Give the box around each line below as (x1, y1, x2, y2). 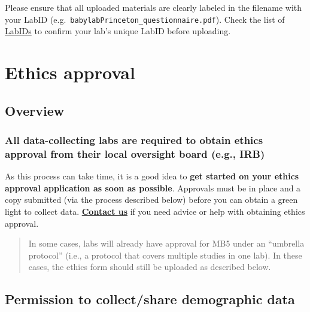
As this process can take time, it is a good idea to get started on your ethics (5, 170, 299, 182)
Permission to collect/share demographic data (5, 290, 295, 308)
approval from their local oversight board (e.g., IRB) (5, 146, 265, 161)
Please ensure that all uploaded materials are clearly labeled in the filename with (5, 1, 302, 13)
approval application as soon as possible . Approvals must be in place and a (5, 181, 301, 194)
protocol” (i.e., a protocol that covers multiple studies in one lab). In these (28, 248, 302, 261)
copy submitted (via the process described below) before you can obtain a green (5, 193, 298, 206)
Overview (5, 101, 65, 119)
